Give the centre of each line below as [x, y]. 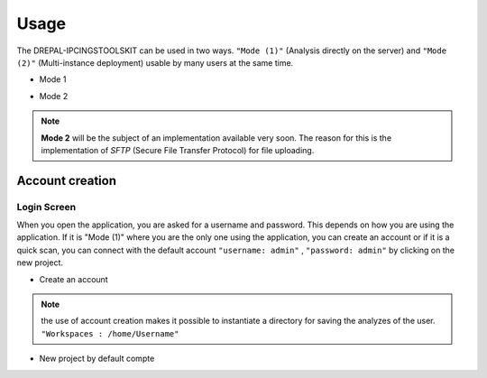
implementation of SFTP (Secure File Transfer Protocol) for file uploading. [178, 150]
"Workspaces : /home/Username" [110, 333]
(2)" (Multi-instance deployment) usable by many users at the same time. [155, 62]
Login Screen [46, 207]
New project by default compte [97, 359]
